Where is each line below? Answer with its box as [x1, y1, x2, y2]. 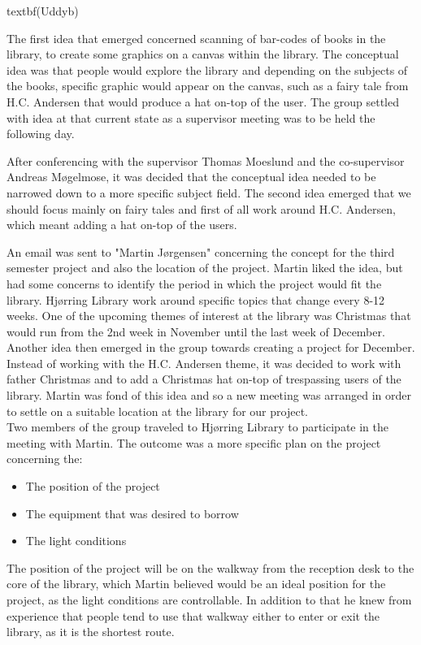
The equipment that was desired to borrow [25, 504, 239, 522]
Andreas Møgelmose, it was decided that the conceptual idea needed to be [7, 168, 376, 185]
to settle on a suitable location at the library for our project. [7, 402, 308, 419]
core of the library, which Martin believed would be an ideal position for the [7, 575, 386, 592]
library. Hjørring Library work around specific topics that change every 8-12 [7, 291, 385, 308]
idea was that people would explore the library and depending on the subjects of [7, 61, 408, 78]
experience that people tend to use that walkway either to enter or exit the [7, 607, 380, 624]
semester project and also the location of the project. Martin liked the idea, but [7, 259, 403, 276]
